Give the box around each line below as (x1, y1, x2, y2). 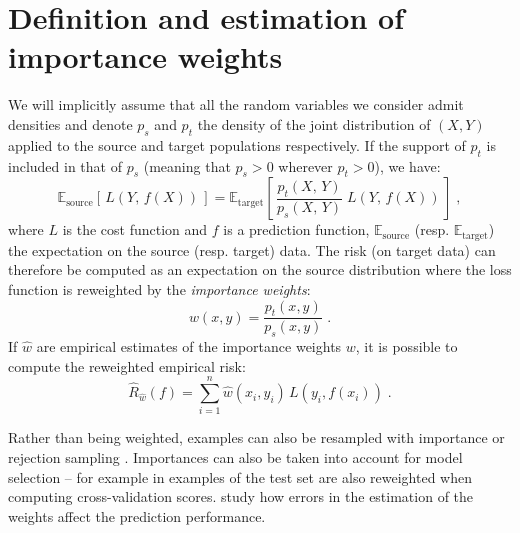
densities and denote (8, 113, 133, 134)
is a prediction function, (223, 219, 370, 240)
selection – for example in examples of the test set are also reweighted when (8, 466, 472, 487)
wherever (278, 155, 333, 176)
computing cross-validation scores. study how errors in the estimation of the (8, 486, 474, 507)
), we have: (374, 155, 441, 176)
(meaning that (143, 155, 231, 176)
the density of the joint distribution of (197, 113, 431, 134)
